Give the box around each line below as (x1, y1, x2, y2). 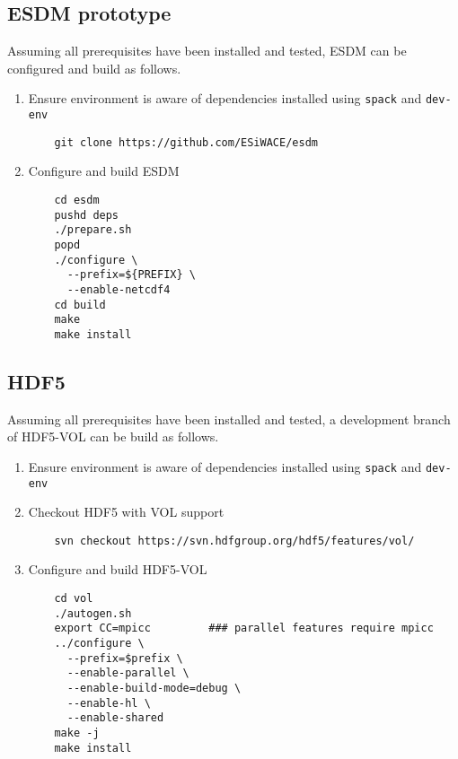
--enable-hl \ (66, 696, 151, 710)
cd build (54, 298, 106, 311)
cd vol (54, 592, 93, 606)
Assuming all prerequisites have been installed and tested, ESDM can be (7, 41, 407, 60)
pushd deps (54, 208, 119, 222)
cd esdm (54, 193, 100, 206)
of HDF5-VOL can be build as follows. (7, 427, 219, 446)
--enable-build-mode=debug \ (66, 682, 242, 694)
